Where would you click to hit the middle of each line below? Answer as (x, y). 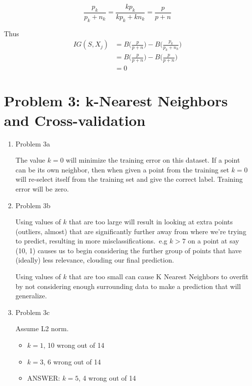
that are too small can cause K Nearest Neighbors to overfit (159, 277)
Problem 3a (33, 143)
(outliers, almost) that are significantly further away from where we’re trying (131, 231)
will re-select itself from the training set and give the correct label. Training (129, 179)
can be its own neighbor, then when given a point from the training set (122, 169)
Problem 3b (33, 205)
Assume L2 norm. (42, 328)
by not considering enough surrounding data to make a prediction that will (128, 286)
